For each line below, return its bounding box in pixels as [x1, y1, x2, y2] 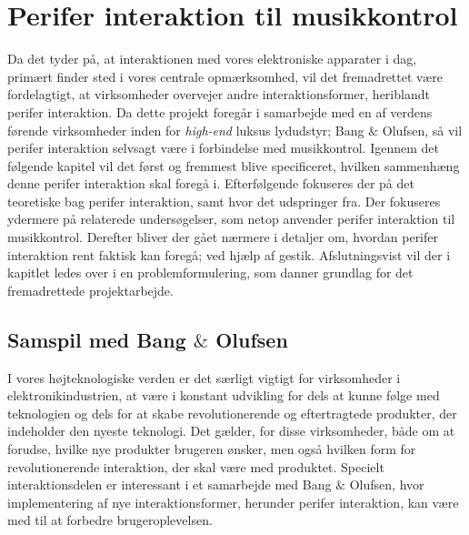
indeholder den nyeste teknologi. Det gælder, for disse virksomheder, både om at [7, 421, 455, 440]
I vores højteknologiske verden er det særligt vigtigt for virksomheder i [7, 368, 401, 387]
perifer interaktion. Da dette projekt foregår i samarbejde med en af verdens [7, 102, 433, 121]
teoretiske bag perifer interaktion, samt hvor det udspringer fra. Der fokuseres [7, 191, 441, 210]
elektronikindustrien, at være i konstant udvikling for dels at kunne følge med [7, 386, 440, 405]
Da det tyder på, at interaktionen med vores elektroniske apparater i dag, [7, 49, 417, 68]
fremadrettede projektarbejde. [7, 280, 174, 299]
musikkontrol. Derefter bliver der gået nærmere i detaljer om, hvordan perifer [7, 227, 438, 247]
